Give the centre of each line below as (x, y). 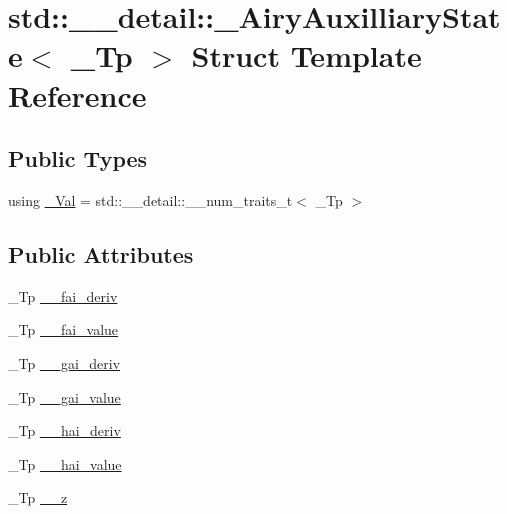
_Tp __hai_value (65, 463)
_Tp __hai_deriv (64, 430)
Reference (77, 94)
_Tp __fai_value (63, 329)
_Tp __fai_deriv (63, 295)
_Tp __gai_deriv (64, 362)
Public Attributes (101, 253)
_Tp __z (38, 497)
